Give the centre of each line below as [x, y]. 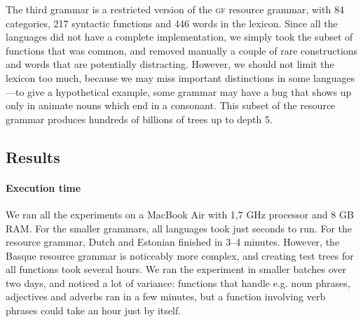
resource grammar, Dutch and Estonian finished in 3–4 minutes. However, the [173, 242]
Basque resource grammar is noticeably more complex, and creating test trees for [180, 255]
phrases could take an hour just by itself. [94, 310]
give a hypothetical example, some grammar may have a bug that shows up [190, 91]
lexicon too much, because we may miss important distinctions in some [158, 77]
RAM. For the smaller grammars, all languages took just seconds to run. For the [179, 228]
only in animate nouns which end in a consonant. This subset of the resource [171, 105]
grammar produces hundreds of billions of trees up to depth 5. [139, 119]
